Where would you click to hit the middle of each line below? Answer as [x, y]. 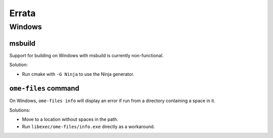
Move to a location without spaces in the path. [70, 119]
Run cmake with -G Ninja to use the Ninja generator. [78, 74]
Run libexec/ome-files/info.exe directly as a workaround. [88, 126]
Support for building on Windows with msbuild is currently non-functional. [86, 55]
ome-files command [44, 88]
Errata [22, 13]
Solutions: [20, 110]
